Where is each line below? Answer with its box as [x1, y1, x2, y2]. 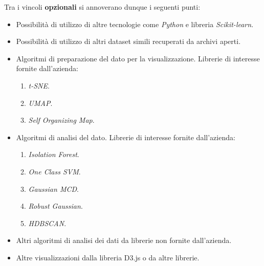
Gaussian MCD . [28, 183, 79, 194]
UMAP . [28, 97, 53, 108]
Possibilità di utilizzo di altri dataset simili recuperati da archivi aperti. [16, 36, 241, 47]
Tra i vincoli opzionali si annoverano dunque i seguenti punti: [4, 2, 201, 12]
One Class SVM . [28, 166, 81, 176]
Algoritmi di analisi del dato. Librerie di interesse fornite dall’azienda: [16, 131, 235, 142]
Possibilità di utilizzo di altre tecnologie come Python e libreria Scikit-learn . [16, 18, 254, 29]
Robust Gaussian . [28, 201, 83, 211]
